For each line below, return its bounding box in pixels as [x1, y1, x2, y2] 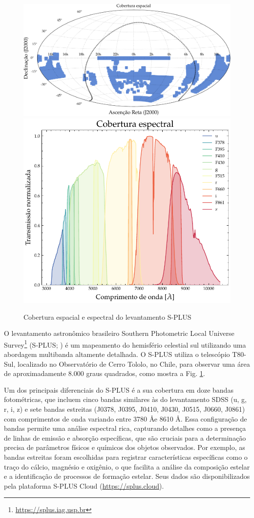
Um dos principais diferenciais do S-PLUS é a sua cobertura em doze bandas [4, 384, 233, 395]
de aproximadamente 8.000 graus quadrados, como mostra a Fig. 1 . [4, 368, 205, 378]
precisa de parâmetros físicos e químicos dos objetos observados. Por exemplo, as [4, 442, 245, 452]
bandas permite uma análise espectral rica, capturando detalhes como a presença [4, 423, 246, 433]
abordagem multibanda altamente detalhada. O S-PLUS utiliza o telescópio [4, 349, 230, 359]
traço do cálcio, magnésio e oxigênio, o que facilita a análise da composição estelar [4, 461, 250, 471]
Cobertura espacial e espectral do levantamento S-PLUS [23, 311, 191, 322]
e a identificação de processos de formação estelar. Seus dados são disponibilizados [4, 471, 250, 481]
